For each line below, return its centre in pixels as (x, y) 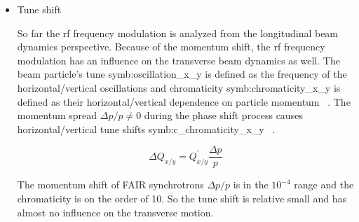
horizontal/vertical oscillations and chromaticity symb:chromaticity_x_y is (179, 87)
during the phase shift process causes (223, 115)
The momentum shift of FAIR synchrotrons (110, 185)
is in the (251, 185)
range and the (324, 185)
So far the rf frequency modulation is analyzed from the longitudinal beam (178, 33)
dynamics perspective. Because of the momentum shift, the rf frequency (171, 47)
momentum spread (57, 115)
